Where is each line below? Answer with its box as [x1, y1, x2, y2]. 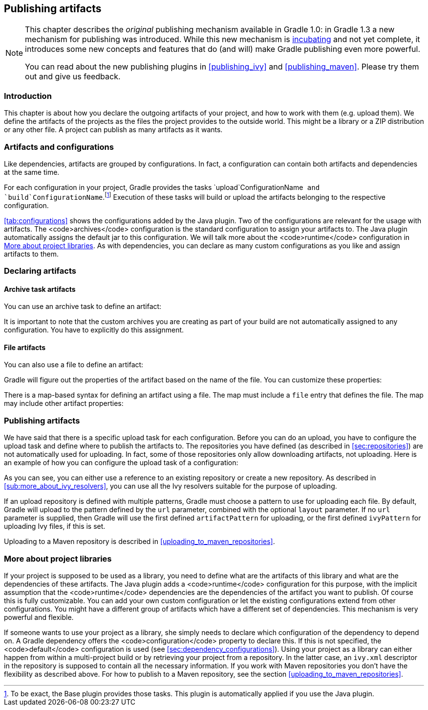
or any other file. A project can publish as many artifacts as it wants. [4, 125, 223, 134]
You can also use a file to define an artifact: [4, 360, 144, 369]
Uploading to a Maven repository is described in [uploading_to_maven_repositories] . [4, 537, 275, 546]
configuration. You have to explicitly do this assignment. [4, 326, 184, 334]
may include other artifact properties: [4, 399, 124, 408]
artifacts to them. [4, 249, 59, 258]
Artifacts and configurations [4, 142, 114, 152]
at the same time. [4, 167, 60, 176]
